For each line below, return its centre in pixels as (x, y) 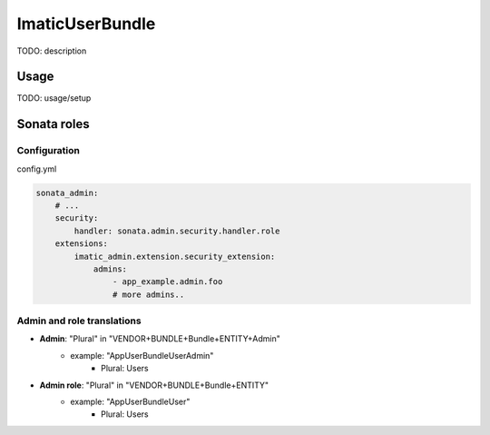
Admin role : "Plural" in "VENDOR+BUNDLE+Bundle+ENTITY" (154, 385)
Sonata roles (53, 124)
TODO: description (52, 51)
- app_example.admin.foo (167, 282)
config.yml (37, 169)
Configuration (49, 151)
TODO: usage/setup (54, 98)
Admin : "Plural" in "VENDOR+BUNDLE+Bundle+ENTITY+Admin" (160, 339)
